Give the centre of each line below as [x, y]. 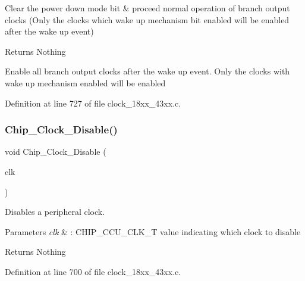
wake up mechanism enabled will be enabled [85, 82]
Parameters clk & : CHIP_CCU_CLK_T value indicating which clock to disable [153, 231]
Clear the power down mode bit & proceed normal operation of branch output [147, 8]
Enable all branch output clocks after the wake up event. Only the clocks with [147, 71]
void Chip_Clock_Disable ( [56, 152]
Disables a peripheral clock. [55, 212]
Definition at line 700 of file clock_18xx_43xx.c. [93, 271]
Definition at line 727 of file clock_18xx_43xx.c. [93, 103]
